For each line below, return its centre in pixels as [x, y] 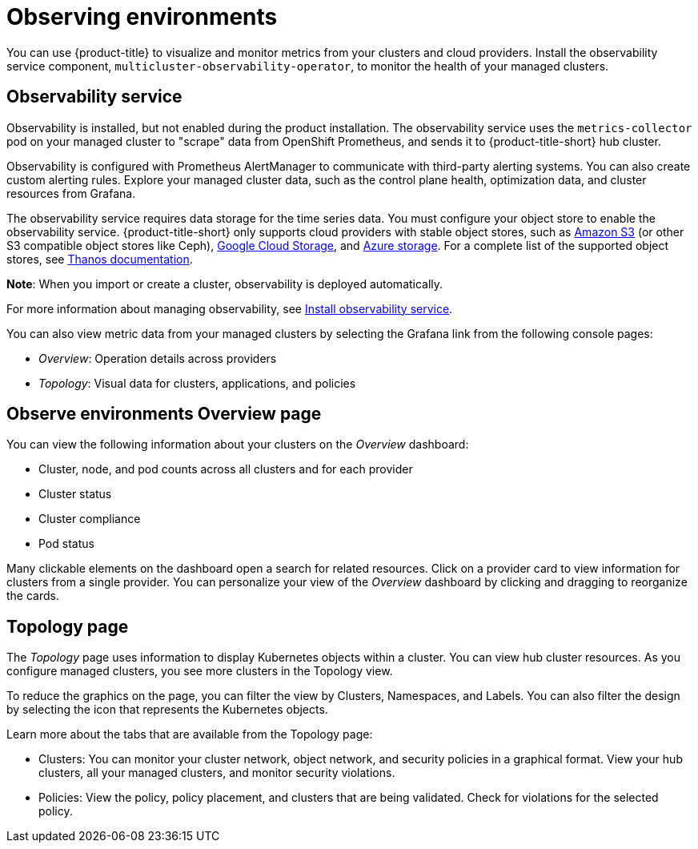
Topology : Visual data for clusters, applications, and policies [197, 383]
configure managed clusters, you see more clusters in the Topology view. [200, 671]
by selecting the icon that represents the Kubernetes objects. [167, 710]
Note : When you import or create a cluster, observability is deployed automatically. [225, 284]
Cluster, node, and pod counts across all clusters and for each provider [226, 469]
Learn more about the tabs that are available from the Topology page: [190, 734]
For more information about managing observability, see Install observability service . [230, 308]
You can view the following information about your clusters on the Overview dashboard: [238, 445]
